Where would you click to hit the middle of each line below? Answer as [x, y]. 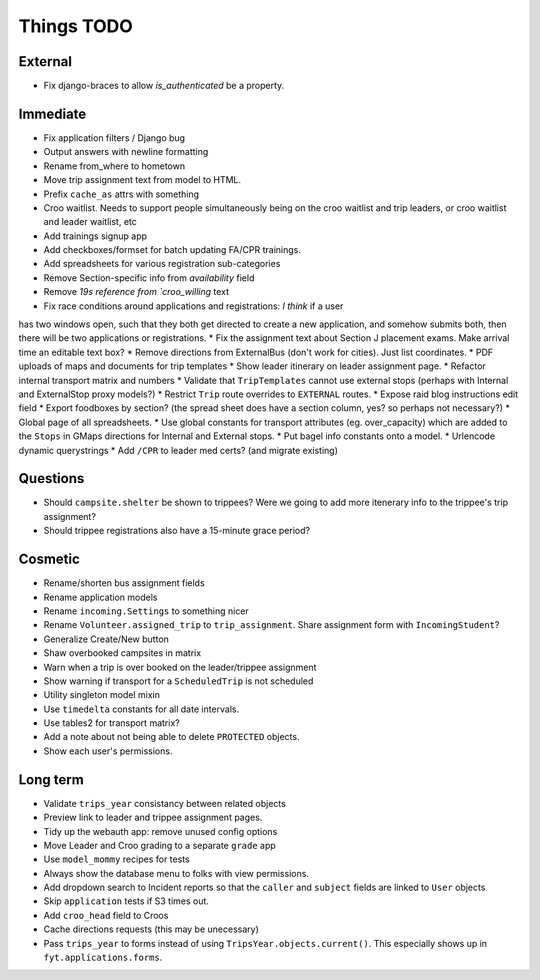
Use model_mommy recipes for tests [116, 859]
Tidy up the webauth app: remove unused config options [160, 831]
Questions [51, 478]
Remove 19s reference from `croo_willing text [136, 292]
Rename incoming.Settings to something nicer [146, 611]
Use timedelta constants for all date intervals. [141, 709]
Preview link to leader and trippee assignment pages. [153, 817]
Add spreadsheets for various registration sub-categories [162, 264]
